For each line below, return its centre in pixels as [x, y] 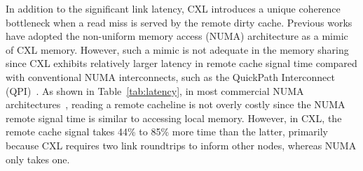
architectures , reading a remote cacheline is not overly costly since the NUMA [176, 104]
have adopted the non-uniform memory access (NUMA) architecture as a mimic [177, 36]
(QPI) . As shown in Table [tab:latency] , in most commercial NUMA [155, 90]
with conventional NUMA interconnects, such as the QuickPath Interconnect [170, 76]
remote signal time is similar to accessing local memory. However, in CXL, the [174, 118]
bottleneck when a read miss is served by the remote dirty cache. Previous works [179, 22]
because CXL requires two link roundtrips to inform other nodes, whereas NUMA [181, 145]
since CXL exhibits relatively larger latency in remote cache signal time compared [181, 63]
